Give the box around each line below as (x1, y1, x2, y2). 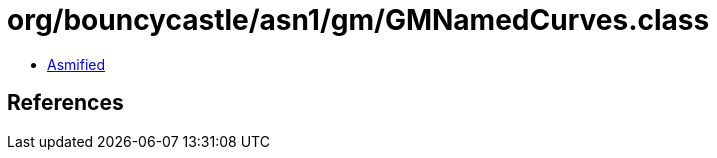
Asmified (47, 55, 106, 73)
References (7, 90, 124, 116)
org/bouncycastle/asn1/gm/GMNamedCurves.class (7, 3, 710, 37)
